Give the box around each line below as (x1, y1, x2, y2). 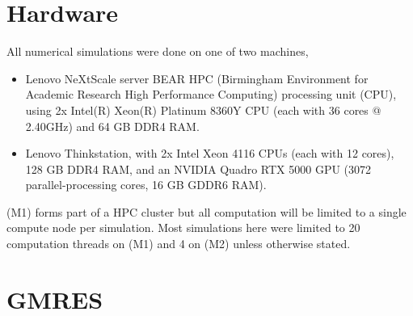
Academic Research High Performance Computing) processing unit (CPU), (25, 86, 397, 103)
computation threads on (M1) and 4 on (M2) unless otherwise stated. (6, 235, 351, 252)
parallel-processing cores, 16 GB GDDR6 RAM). (25, 176, 267, 193)
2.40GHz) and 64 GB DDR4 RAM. (25, 117, 200, 134)
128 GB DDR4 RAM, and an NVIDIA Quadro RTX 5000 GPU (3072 (25, 160, 372, 177)
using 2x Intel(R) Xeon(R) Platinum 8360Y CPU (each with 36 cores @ (25, 101, 381, 118)
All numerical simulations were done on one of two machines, (6, 43, 309, 60)
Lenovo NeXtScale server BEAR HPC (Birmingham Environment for (25, 70, 369, 86)
